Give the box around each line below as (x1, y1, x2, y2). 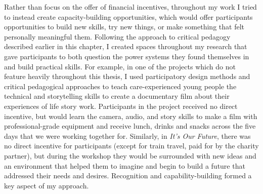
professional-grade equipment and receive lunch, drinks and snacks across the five (4, 121, 256, 131)
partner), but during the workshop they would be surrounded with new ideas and (4, 150, 256, 161)
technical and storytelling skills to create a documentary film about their (4, 91, 230, 101)
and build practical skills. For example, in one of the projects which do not (4, 61, 236, 71)
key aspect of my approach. (4, 180, 89, 190)
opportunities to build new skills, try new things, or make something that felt (4, 21, 244, 32)
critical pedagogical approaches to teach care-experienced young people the (4, 81, 237, 91)
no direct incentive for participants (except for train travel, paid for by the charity (4, 140, 259, 151)
